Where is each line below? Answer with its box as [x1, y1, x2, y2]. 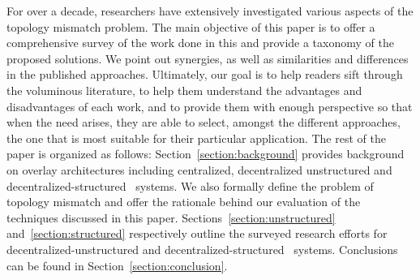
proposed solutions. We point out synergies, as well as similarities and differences [6, 50, 409, 67]
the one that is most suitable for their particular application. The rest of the [6, 129, 386, 146]
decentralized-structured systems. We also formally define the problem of [6, 177, 374, 194]
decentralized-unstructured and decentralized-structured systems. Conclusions [6, 240, 398, 257]
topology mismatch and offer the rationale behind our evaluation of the [6, 193, 361, 210]
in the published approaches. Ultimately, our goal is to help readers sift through [6, 66, 403, 83]
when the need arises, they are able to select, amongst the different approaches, [6, 114, 401, 131]
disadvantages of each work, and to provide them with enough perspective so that [6, 97, 413, 114]
